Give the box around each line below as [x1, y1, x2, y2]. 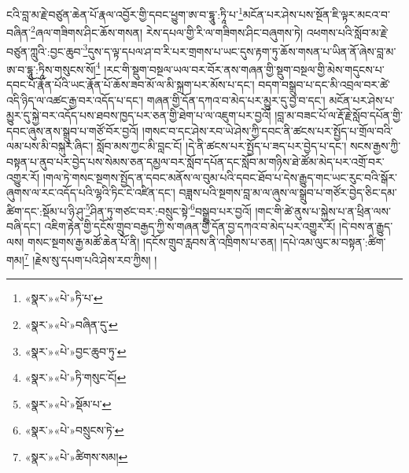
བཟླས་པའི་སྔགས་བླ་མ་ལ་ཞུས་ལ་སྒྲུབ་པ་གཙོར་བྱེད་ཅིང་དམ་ [179, 184, 397, 201]
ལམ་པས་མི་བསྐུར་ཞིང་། [6, 138, 94, 154]
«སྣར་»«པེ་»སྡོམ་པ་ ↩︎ [24, 395, 112, 412]
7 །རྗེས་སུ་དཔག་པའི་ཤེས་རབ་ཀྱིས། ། [24, 249, 157, 268]
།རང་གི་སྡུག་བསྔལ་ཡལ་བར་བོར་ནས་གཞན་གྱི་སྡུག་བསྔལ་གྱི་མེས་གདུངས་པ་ [104, 61, 385, 77]
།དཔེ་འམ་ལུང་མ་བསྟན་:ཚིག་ [280, 233, 386, 249]
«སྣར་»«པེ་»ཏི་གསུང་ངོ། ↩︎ [24, 369, 127, 386]
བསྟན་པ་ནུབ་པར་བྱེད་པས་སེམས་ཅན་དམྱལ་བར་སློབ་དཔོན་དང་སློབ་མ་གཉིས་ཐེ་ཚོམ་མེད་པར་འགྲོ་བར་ [6, 153, 385, 169]
